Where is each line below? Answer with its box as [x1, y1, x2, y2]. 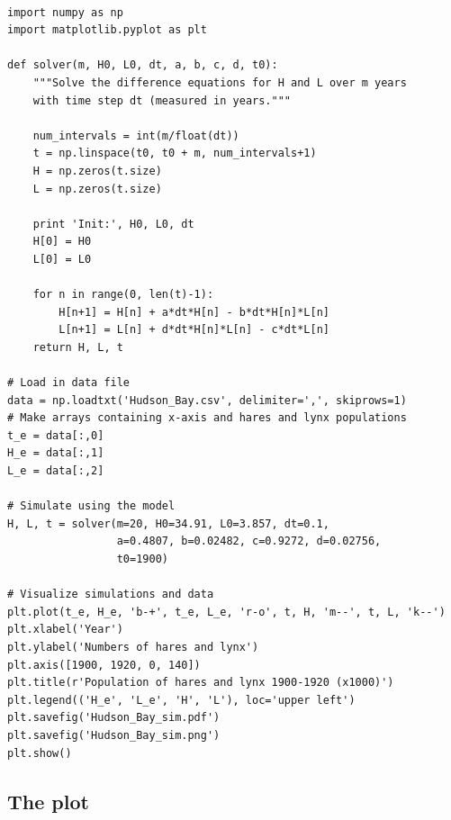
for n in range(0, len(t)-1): [32, 288, 214, 302]
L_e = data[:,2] [7, 464, 104, 478]
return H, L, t [32, 340, 123, 354]
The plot [7, 787, 89, 815]
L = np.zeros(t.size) [32, 182, 162, 195]
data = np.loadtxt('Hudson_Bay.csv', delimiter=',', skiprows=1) [7, 393, 407, 407]
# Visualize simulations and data [7, 588, 214, 601]
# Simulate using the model [7, 500, 176, 513]
